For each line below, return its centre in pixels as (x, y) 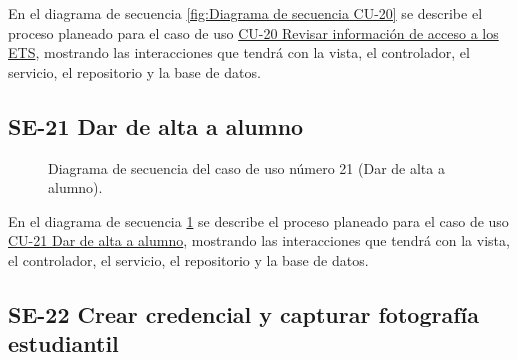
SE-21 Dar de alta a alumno (156, 125)
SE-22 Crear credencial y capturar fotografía (243, 313)
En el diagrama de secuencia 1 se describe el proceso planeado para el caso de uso (258, 220)
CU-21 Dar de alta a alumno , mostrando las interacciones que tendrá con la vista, (259, 240)
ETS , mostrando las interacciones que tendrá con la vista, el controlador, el (239, 52)
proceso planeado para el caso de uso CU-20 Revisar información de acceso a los (253, 32)
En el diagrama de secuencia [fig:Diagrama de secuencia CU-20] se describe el (245, 13)
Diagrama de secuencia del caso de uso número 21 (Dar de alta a (246, 167)
